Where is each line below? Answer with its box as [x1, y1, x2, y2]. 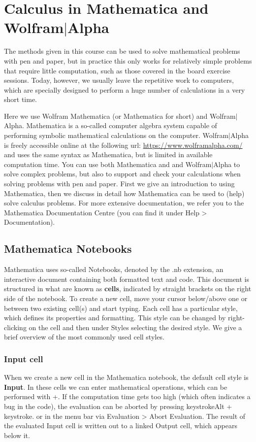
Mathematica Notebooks [4, 241, 132, 256]
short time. [4, 94, 37, 104]
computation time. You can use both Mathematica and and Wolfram [4, 159, 212, 169]
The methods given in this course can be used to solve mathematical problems [4, 46, 240, 56]
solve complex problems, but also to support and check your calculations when [4, 169, 241, 179]
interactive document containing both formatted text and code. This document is [4, 273, 250, 284]
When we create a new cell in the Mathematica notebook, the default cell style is [4, 372, 249, 382]
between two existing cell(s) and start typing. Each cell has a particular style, [4, 303, 238, 313]
